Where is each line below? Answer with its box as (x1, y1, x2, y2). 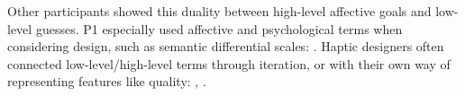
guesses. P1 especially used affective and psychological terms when (35, 19, 403, 38)
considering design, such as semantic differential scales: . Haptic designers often (7, 37, 444, 56)
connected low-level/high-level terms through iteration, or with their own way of (7, 54, 451, 73)
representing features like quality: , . (7, 72, 206, 91)
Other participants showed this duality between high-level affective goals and (7, 2, 432, 20)
